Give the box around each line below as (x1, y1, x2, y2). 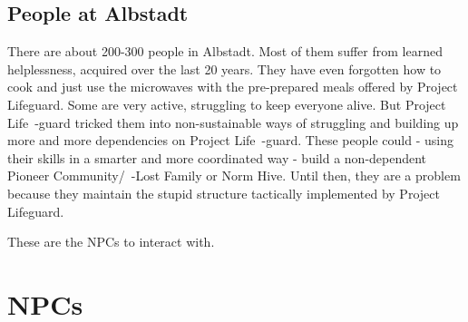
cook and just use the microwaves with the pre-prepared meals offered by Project (7, 77, 458, 96)
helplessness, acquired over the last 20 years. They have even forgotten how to (7, 59, 442, 78)
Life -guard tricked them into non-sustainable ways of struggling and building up (7, 112, 459, 132)
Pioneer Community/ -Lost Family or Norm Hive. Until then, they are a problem (7, 166, 461, 185)
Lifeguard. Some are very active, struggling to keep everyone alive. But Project (7, 94, 446, 113)
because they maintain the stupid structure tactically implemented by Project (7, 183, 440, 202)
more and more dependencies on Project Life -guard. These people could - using (7, 131, 453, 150)
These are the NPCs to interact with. (7, 232, 215, 251)
